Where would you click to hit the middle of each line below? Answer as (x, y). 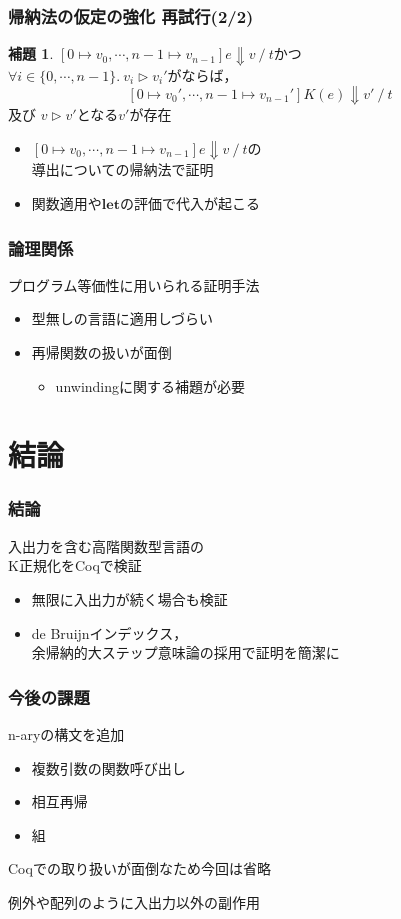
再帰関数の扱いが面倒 (101, 352)
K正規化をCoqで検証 (75, 565)
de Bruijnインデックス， (109, 632)
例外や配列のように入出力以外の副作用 (134, 901)
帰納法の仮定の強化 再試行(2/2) (131, 15)
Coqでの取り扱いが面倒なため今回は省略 (139, 868)
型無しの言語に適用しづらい (122, 318)
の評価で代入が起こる (189, 203)
